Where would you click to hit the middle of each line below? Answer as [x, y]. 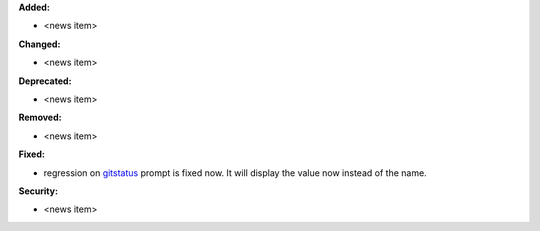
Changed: [39, 44]
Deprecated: [45, 81]
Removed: [40, 117]
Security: [38, 191]
